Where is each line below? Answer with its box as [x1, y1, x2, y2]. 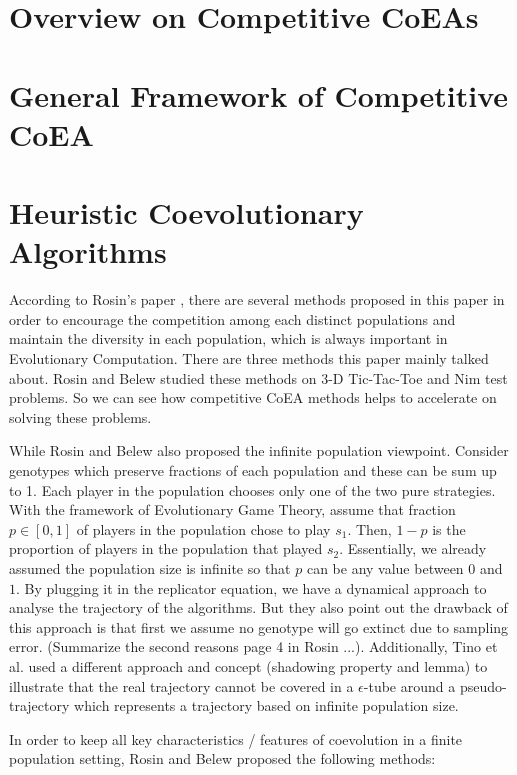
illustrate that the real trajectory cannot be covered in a [9, 675, 354, 696]
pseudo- [459, 675, 507, 696]
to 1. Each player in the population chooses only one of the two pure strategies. [9, 479, 496, 500]
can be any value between [306, 557, 464, 578]
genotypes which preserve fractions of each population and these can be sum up [9, 460, 497, 480]
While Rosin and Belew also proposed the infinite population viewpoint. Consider [9, 440, 509, 461]
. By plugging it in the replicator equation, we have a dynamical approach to [16, 577, 487, 598]
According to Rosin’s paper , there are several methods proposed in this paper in [9, 289, 505, 310]
